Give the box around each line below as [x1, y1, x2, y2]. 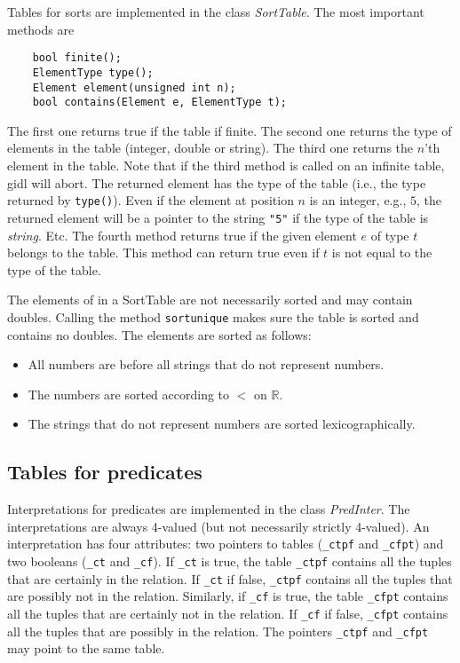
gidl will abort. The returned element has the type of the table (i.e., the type [7, 173, 426, 192]
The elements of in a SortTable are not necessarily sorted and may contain [7, 290, 413, 309]
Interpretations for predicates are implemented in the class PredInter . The [7, 500, 410, 518]
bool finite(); [32, 51, 122, 65]
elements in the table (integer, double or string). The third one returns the [7, 138, 414, 157]
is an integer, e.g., [309, 191, 407, 209]
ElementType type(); [32, 66, 154, 79]
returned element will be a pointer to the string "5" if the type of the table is [7, 208, 429, 226]
